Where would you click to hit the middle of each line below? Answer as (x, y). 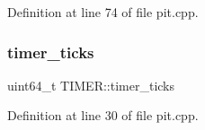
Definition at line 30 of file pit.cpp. (103, 115)
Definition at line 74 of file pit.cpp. (103, 12)
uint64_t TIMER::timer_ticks (91, 85)
